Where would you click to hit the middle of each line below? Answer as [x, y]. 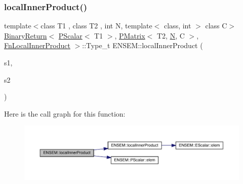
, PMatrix [130, 35]
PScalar [70, 35]
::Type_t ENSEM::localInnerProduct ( [143, 45]
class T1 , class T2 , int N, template [96, 26]
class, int [178, 26]
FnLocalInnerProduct [37, 45]
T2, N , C [171, 35]
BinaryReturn [26, 35]
